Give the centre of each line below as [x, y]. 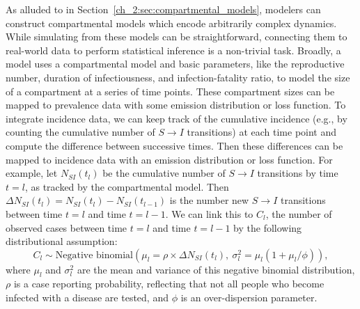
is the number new [209, 200]
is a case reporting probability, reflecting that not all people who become [169, 284]
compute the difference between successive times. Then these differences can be [174, 145]
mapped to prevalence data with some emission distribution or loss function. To [176, 105]
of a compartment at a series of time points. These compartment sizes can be [170, 91]
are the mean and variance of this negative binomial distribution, [216, 269]
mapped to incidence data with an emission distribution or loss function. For [169, 159]
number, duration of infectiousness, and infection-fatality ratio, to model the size [178, 77]
